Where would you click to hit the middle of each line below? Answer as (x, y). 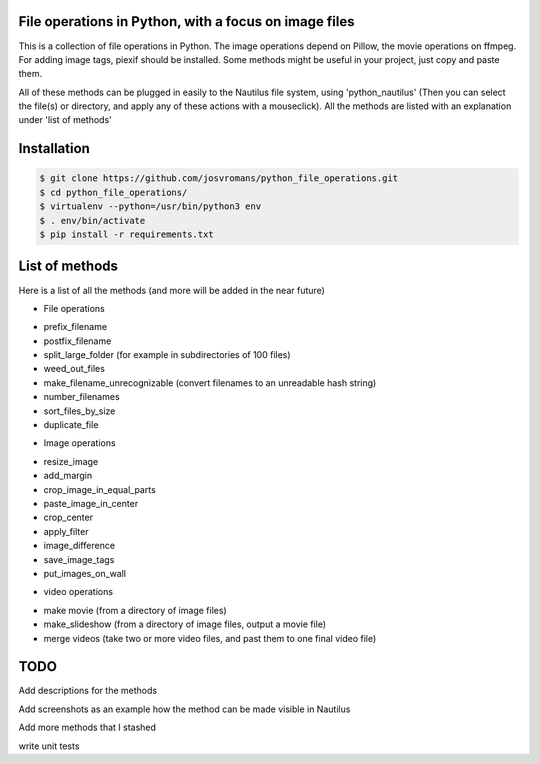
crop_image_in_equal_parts (100, 489)
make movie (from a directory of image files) (135, 610)
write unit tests (49, 746)
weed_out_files (74, 369)
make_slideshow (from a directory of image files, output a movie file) (185, 624)
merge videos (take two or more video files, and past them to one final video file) (210, 638)
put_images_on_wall (85, 573)
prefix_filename (75, 327)
